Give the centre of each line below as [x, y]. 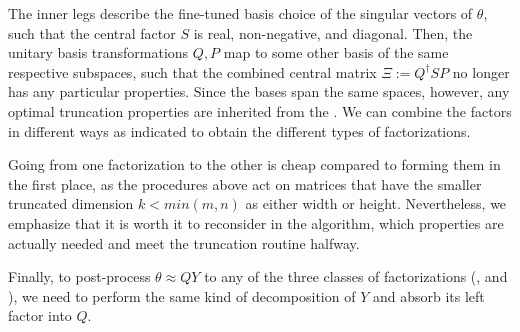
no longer [481, 71]
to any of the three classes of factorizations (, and [356, 276]
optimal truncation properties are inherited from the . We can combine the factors [260, 110]
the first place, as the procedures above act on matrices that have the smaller [245, 183]
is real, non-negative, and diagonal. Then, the [333, 32]
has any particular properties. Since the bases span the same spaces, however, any [259, 91]
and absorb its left [428, 295]
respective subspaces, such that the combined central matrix [192, 71]
